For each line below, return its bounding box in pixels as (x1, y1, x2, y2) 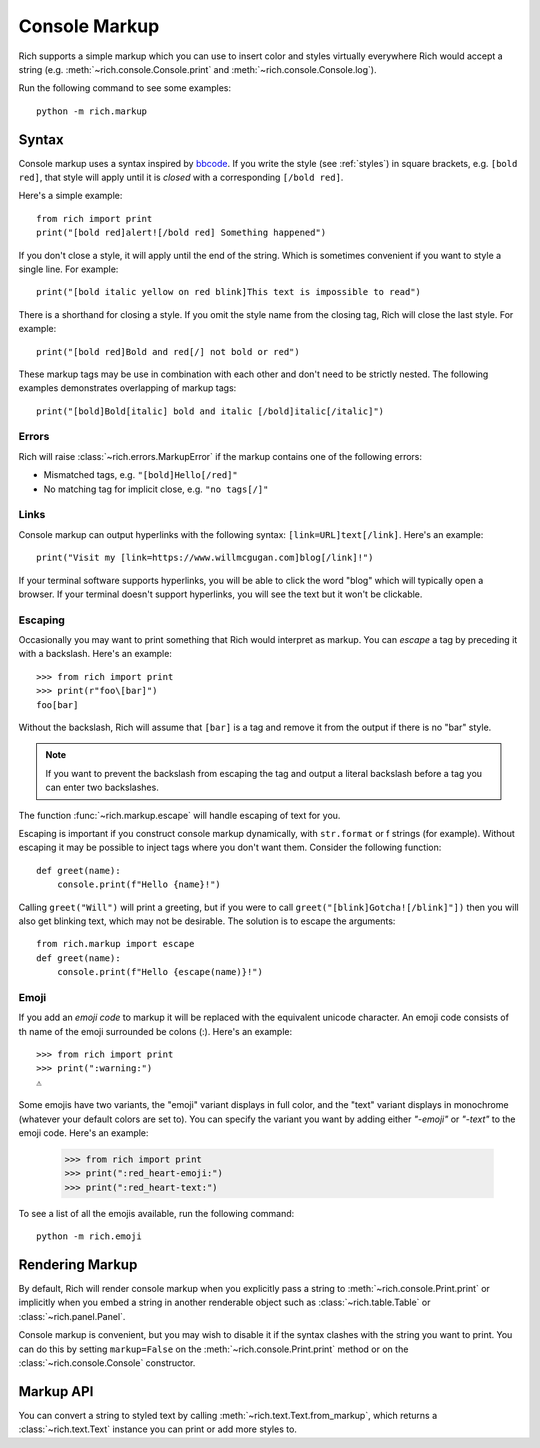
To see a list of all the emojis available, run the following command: (18, 1207, 295, 1219)
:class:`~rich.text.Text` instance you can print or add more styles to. (18, 1423, 297, 1435)
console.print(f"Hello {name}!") (56, 879, 222, 890)
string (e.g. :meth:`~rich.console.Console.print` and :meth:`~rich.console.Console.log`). (18, 63, 377, 75)
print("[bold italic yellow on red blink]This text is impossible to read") (36, 286, 422, 298)
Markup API (18, 1383, 94, 1400)
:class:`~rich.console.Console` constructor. (18, 1356, 196, 1369)
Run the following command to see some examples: (18, 82, 232, 94)
